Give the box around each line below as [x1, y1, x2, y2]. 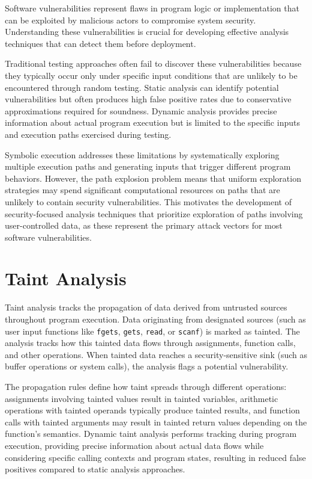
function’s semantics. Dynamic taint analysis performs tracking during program [5, 427, 297, 440]
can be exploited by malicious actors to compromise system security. [5, 13, 256, 26]
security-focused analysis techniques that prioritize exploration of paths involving [5, 207, 303, 220]
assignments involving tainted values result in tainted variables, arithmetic [5, 392, 278, 404]
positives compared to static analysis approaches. [5, 463, 185, 475]
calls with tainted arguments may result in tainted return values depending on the [5, 415, 307, 428]
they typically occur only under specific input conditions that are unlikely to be [5, 69, 298, 81]
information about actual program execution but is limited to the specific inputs [5, 116, 300, 129]
